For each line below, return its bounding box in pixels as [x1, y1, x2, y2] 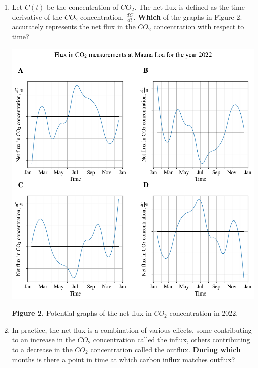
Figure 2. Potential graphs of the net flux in [12, 308, 152, 318]
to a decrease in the [12, 344, 73, 354]
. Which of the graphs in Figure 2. [133, 11, 242, 22]
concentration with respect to [153, 21, 244, 32]
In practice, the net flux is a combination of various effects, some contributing [12, 324, 252, 335]
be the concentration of [47, 2, 119, 12]
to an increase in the [12, 334, 76, 345]
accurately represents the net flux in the [12, 21, 136, 32]
